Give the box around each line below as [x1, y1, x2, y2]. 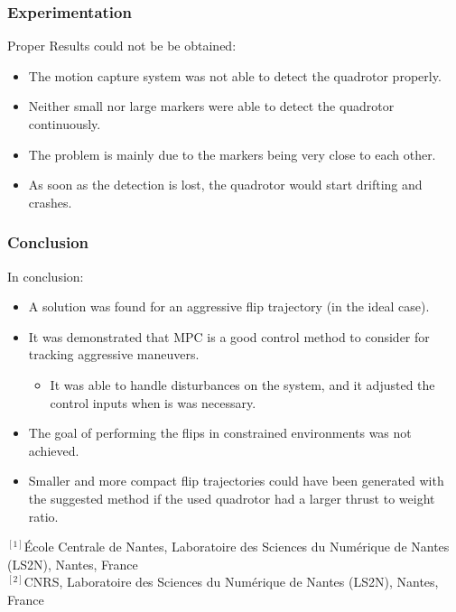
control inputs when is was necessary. [50, 393, 256, 412]
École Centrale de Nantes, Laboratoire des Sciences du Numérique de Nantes [23, 537, 450, 556]
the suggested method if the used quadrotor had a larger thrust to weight [28, 488, 435, 507]
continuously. [28, 115, 101, 133]
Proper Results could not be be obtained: [7, 36, 237, 55]
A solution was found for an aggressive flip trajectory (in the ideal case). [28, 297, 430, 316]
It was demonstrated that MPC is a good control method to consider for [28, 327, 430, 346]
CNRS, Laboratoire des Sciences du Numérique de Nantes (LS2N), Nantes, [23, 572, 439, 591]
